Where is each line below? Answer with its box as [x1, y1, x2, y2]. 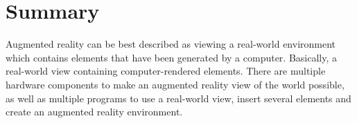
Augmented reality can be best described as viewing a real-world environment [6, 37, 336, 51]
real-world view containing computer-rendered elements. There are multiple [6, 64, 326, 78]
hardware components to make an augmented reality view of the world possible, [6, 77, 345, 91]
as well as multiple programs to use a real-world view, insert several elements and [6, 91, 351, 105]
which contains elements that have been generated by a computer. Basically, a [6, 50, 338, 64]
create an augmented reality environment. [6, 104, 183, 119]
